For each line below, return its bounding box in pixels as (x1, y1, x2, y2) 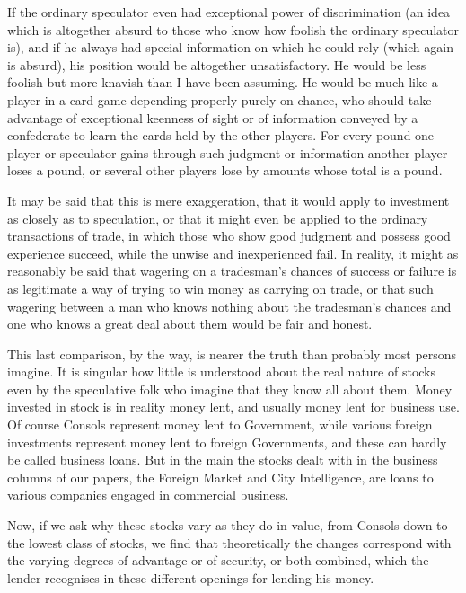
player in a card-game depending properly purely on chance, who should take (7, 90, 432, 109)
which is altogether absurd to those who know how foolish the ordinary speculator (7, 20, 460, 39)
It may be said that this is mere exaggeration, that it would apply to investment (7, 190, 450, 209)
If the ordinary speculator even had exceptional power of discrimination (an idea (7, 3, 451, 21)
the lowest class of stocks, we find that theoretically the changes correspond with (7, 533, 452, 552)
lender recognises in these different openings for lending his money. (7, 568, 374, 587)
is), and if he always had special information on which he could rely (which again (7, 38, 453, 57)
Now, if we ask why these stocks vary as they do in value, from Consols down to (7, 516, 448, 535)
